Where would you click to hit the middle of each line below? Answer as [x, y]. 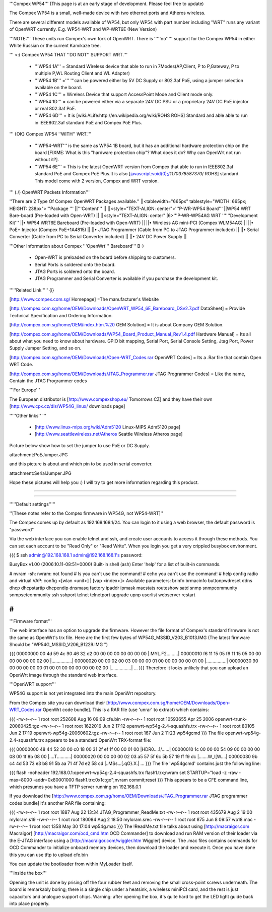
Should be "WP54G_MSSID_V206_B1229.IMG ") [59, 645]
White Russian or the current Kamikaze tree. [55, 45]
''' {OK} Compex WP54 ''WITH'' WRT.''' [50, 134]
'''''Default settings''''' [32, 504]
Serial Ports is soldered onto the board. [75, 264]
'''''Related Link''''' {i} [32, 290]
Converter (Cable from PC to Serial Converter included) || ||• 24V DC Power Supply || [98, 237]
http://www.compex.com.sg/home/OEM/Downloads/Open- [169, 703]
